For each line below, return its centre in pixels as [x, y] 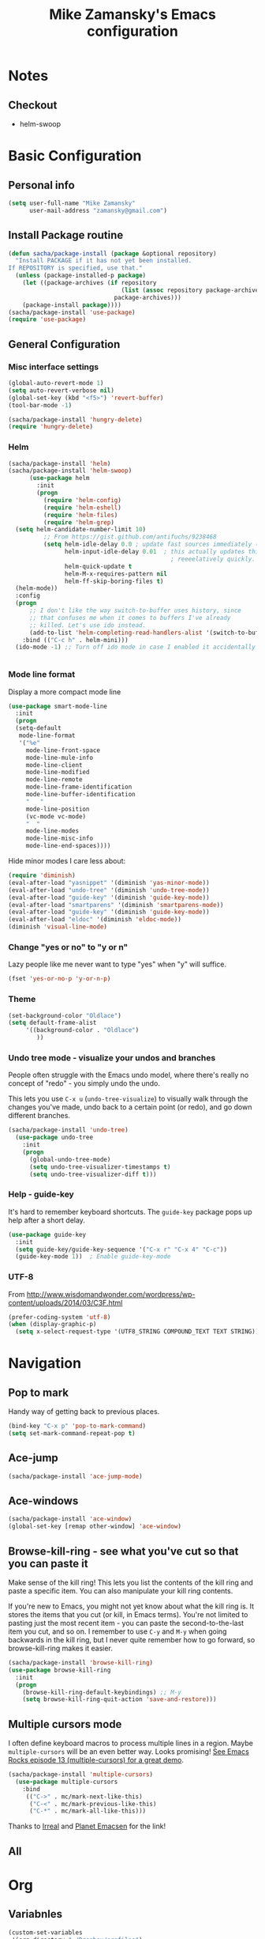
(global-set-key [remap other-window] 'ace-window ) [95, 1527]
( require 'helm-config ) [82, 500]
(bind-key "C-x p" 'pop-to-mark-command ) [77, 1426]
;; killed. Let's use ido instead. [88, 625]
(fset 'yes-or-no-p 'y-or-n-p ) [60, 979]
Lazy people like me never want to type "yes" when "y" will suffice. [118, 964]
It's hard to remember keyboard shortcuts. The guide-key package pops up [130, 1211]
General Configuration [64, 344]
